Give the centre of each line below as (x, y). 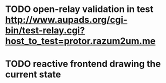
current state (33, 75)
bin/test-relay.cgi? (45, 30)
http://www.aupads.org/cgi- (66, 20)
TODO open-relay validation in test (79, 9)
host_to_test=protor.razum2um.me (80, 41)
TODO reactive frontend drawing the (83, 64)
